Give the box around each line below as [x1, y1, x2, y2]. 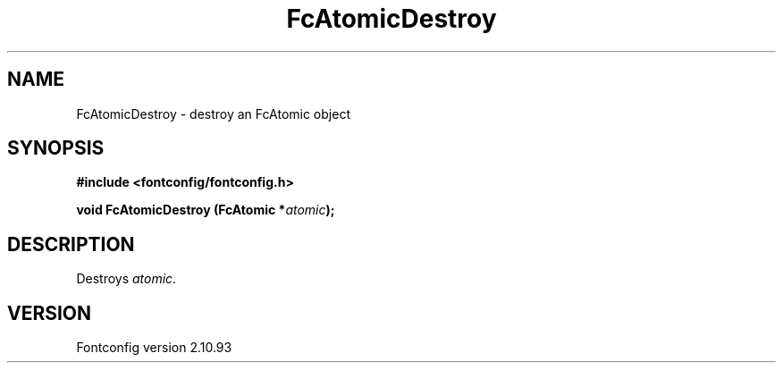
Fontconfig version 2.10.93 [76, 340, 232, 356]
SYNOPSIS [7, 137, 105, 160]
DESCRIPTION [7, 232, 135, 256]
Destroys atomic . [76, 271, 177, 287]
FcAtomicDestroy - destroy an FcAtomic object [76, 105, 350, 122]
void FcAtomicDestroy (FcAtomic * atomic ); [76, 202, 335, 218]
